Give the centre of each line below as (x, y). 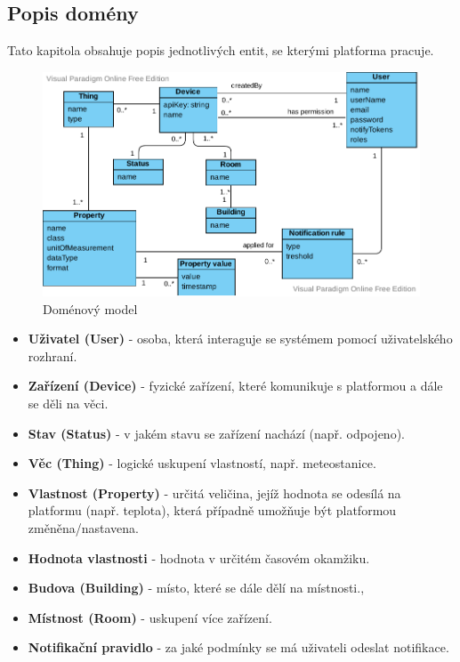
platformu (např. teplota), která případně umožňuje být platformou (212, 510)
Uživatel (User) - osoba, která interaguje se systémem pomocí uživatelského (240, 339)
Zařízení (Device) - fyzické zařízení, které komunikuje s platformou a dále (235, 386)
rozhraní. (52, 355)
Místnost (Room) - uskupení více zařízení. (150, 617)
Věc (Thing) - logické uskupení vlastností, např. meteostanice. (202, 463)
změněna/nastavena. (83, 527)
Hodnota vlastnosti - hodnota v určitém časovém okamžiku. (199, 557)
